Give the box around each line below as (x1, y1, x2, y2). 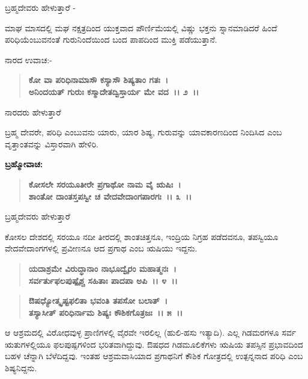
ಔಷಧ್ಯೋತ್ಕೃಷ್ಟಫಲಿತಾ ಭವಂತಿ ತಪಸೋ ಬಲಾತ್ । (28, 294, 168, 307)
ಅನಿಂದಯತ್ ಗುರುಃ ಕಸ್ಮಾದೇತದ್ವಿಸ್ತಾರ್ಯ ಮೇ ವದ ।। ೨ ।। (28, 85, 199, 97)
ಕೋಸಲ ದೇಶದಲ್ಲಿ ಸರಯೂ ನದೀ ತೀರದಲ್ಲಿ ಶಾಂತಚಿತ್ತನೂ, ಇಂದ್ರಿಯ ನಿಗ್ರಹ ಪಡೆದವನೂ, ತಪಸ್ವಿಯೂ (5, 230, 279, 242)
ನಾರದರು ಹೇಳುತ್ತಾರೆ (5, 105, 61, 118)
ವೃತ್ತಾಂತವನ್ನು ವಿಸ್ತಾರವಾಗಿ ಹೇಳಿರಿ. (5, 137, 98, 150)
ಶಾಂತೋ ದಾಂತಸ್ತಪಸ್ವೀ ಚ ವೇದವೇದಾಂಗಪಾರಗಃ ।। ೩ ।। (28, 189, 192, 202)
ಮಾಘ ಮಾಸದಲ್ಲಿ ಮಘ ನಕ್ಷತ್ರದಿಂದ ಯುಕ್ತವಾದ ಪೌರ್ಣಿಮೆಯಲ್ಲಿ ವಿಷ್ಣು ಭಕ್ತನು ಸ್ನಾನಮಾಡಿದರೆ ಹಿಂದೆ (5, 21, 277, 34)
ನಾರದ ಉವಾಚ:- (5, 53, 52, 66)
